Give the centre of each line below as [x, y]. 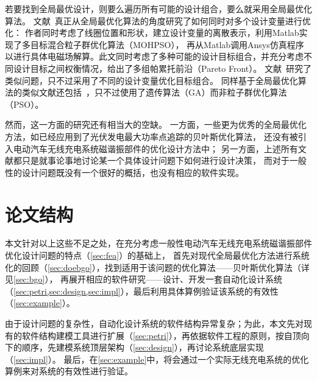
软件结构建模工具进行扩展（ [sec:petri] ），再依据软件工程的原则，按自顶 [161, 335]
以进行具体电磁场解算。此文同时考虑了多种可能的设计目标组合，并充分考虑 [154, 56]
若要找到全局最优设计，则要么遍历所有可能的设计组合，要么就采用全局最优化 [158, 9]
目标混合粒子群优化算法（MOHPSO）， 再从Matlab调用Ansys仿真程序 [167, 44]
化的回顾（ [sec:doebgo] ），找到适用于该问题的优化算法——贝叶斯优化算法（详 [157, 267]
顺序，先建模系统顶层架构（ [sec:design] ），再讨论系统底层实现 [143, 347]
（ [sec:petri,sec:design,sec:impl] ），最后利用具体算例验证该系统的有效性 [142, 291]
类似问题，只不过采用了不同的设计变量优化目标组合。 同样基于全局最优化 [151, 80]
